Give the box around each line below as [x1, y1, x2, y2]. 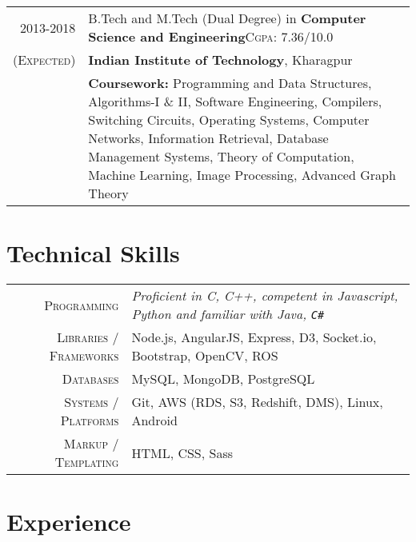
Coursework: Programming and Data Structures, [88, 74, 372, 92]
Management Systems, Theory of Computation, [88, 147, 354, 165]
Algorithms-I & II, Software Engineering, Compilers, [88, 92, 382, 110]
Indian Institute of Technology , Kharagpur [88, 50, 353, 69]
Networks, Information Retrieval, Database [88, 129, 329, 147]
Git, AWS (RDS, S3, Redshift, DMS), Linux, [131, 393, 383, 412]
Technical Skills [6, 237, 180, 269]
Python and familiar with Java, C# [131, 305, 325, 324]
